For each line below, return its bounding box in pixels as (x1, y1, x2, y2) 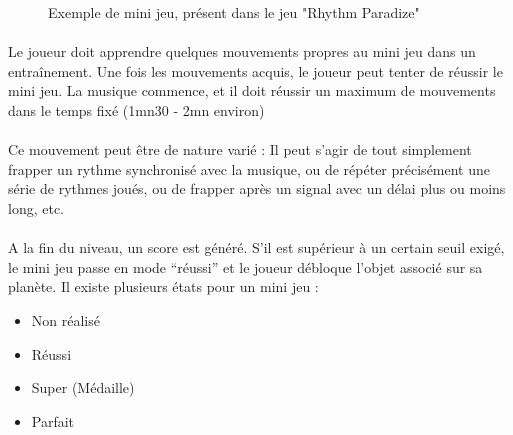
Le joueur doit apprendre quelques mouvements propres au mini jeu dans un (8, 41, 476, 62)
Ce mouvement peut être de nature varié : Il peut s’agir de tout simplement (8, 139, 472, 160)
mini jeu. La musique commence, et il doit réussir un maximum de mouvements (8, 80, 496, 101)
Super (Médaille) (31, 377, 135, 398)
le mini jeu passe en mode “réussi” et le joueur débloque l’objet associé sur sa (8, 256, 483, 277)
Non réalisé (31, 309, 100, 330)
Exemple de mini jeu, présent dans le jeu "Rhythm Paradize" (48, 2, 420, 22)
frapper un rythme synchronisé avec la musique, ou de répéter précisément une (8, 158, 491, 179)
